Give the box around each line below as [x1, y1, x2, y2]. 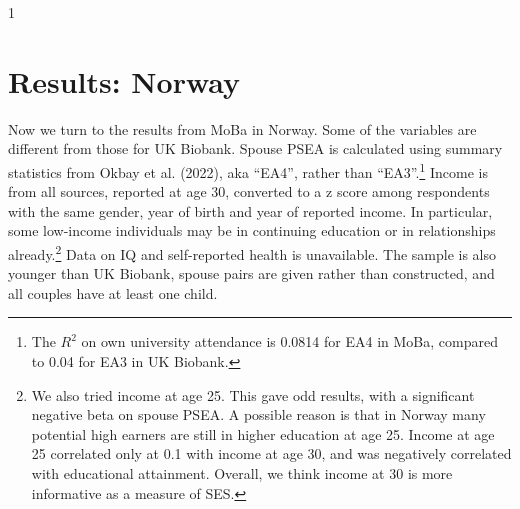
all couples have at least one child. [8, 282, 218, 303]
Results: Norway [8, 60, 241, 101]
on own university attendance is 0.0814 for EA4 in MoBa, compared [81, 331, 498, 352]
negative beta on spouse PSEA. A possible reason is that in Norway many [31, 404, 486, 425]
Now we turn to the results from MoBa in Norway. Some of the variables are [8, 118, 477, 139]
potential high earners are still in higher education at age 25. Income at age [31, 423, 495, 444]
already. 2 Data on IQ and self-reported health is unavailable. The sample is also [8, 240, 497, 264]
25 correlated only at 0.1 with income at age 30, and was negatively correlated [31, 443, 512, 464]
